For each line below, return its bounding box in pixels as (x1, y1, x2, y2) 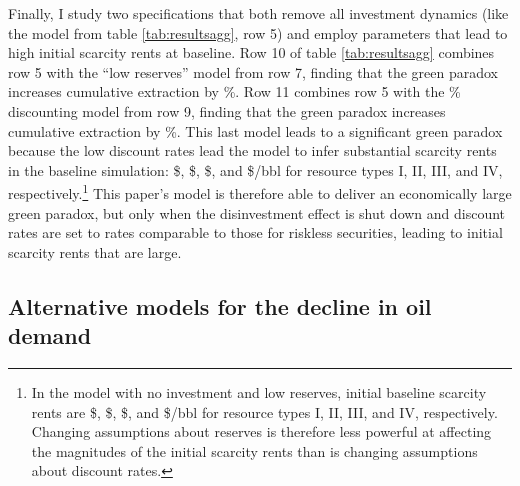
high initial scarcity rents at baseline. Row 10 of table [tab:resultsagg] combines (8, 42, 495, 63)
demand (8, 320, 92, 351)
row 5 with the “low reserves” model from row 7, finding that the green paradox (8, 61, 499, 82)
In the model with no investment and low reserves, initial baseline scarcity (31, 381, 487, 402)
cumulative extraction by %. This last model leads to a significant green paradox (8, 120, 503, 141)
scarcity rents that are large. (8, 241, 182, 262)
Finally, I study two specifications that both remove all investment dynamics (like (8, 3, 509, 23)
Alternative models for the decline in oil (8, 290, 432, 321)
